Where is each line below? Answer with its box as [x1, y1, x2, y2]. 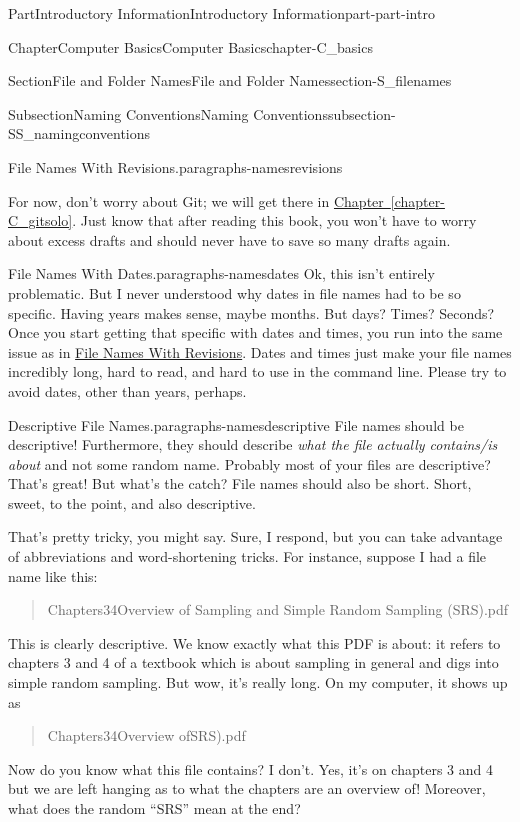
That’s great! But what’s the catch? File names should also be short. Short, [8, 473, 472, 494]
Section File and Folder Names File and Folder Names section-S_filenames [8, 70, 452, 91]
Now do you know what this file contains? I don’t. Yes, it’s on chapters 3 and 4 [8, 758, 493, 779]
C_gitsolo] [8, 210, 73, 231]
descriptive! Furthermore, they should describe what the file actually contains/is [8, 434, 498, 455]
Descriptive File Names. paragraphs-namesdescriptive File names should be [8, 414, 464, 435]
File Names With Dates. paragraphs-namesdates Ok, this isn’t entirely [8, 263, 435, 284]
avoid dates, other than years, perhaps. [8, 380, 247, 401]
